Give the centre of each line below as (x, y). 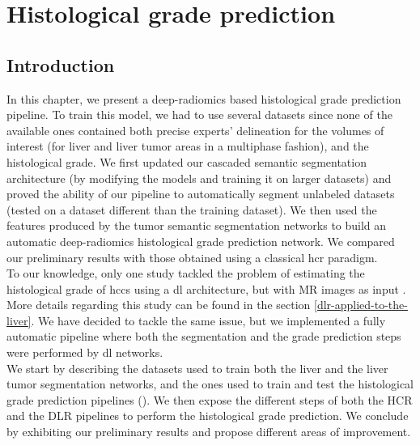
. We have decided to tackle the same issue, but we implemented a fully (208, 320)
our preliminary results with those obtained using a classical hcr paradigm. (192, 257)
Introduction (61, 64)
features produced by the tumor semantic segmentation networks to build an (197, 225)
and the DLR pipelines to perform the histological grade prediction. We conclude (208, 415)
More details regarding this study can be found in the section (159, 305)
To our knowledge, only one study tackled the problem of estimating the (186, 273)
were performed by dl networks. (85, 352)
